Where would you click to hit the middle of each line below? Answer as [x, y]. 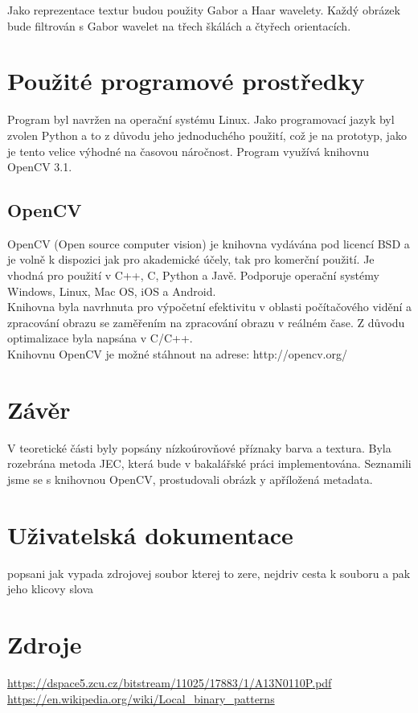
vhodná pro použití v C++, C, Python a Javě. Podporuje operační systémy [193, 275]
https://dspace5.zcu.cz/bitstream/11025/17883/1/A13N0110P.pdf [170, 682]
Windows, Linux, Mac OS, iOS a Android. [112, 291]
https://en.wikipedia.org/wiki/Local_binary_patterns [141, 698]
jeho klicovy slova [51, 589]
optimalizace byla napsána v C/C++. [100, 338]
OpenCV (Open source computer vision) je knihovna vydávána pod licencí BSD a [209, 243]
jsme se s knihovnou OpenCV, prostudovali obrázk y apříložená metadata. [190, 479]
